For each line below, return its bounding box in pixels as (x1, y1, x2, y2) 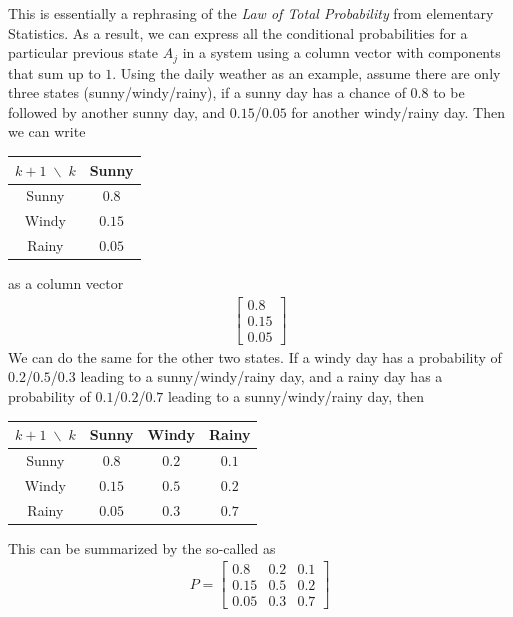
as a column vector (8, 273, 124, 294)
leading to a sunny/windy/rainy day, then (167, 386, 425, 407)
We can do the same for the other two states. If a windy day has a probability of (8, 346, 502, 367)
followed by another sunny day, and (8, 101, 226, 122)
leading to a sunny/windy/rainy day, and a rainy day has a (80, 366, 443, 387)
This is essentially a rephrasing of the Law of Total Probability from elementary (8, 3, 494, 23)
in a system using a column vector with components (182, 42, 501, 63)
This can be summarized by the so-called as (8, 537, 276, 558)
